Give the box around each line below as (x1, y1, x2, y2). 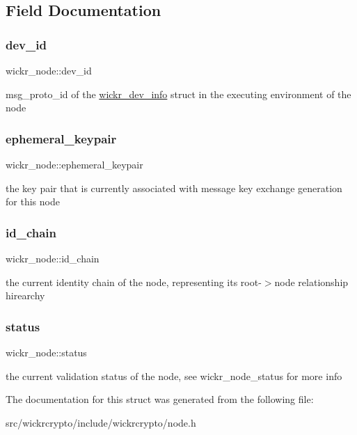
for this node (6, 194, 60, 209)
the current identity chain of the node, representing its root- (6, 274, 262, 289)
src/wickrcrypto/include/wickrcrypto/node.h (6, 415, 196, 429)
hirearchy (6, 288, 45, 303)
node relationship (274, 274, 349, 289)
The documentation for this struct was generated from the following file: (6, 392, 314, 406)
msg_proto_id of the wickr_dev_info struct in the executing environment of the (6, 86, 351, 101)
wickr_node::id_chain (6, 251, 100, 265)
